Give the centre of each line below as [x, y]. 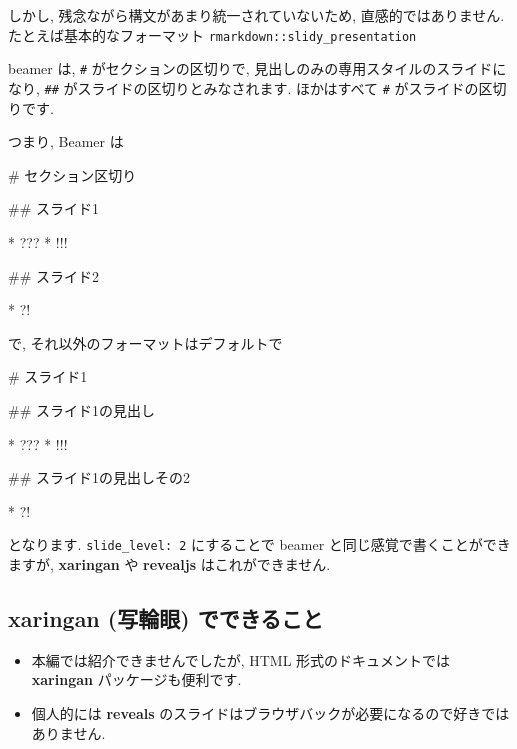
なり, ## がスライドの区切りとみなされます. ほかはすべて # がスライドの [243, 87]
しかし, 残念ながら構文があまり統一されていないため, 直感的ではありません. [256, 15]
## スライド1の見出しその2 [99, 477]
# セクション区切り [72, 174]
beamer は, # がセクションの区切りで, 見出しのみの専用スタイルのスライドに [257, 68]
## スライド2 [53, 275]
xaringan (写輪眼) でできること [166, 617]
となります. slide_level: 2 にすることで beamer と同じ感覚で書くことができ [259, 544]
